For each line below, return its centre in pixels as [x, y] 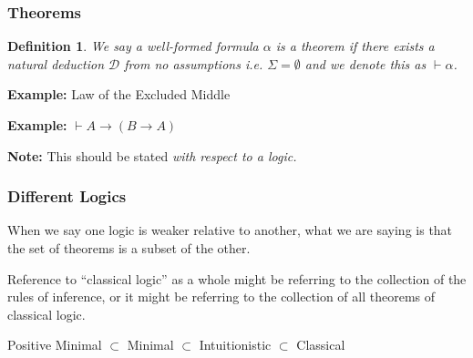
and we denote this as [365, 63]
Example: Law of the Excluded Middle [119, 94]
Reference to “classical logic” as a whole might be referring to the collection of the [237, 278]
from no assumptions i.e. [194, 63]
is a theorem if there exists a [355, 46]
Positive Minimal [55, 345]
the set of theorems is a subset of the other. [129, 248]
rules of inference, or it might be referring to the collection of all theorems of [221, 297]
